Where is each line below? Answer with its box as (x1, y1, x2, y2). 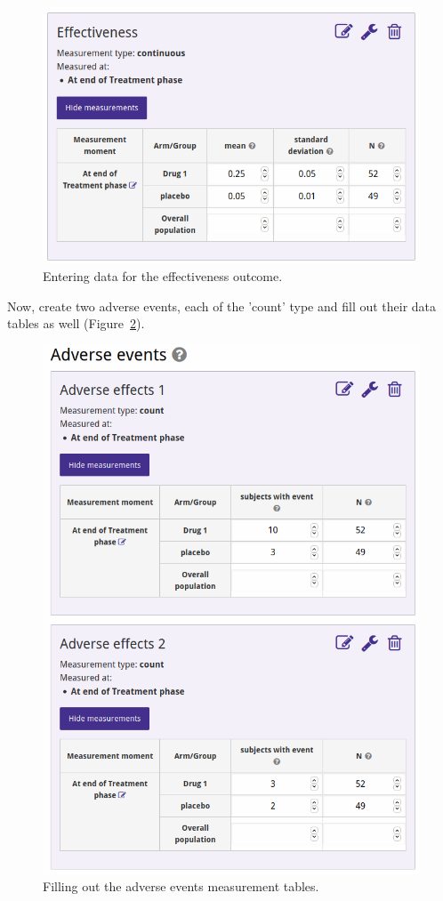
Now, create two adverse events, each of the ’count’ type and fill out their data (7, 296, 437, 315)
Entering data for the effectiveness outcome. (43, 267, 283, 286)
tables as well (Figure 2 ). (7, 314, 145, 333)
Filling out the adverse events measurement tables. (43, 877, 319, 896)
